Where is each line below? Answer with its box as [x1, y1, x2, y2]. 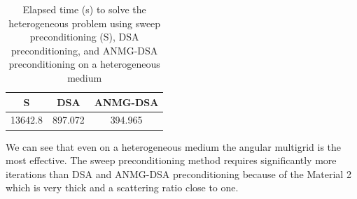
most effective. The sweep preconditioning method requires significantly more [6, 153, 337, 168]
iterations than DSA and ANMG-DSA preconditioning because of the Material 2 [6, 166, 351, 181]
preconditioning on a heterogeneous [8, 57, 160, 71]
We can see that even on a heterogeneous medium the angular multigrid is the [6, 139, 342, 154]
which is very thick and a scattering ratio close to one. [6, 180, 239, 195]
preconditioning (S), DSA [29, 29, 139, 44]
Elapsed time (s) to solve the [22, 2, 146, 16]
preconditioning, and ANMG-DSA [11, 43, 158, 57]
